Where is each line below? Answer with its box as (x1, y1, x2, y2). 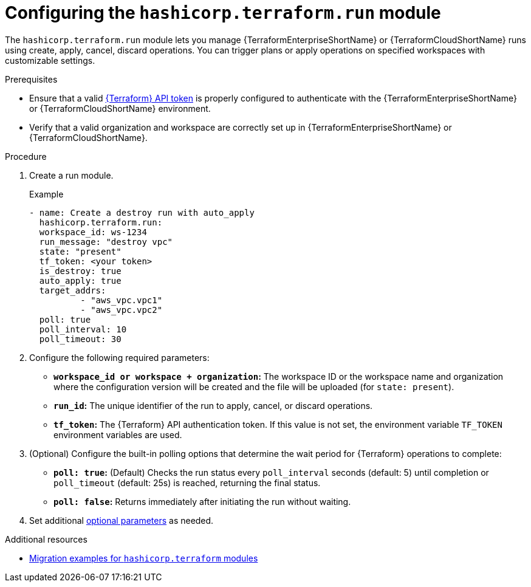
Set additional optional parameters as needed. (29, 515, 214, 526)
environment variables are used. (53, 429, 182, 440)
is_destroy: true (39, 266, 122, 276)
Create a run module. (29, 170, 114, 180)
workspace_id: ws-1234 (39, 227, 147, 237)
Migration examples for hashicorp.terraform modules (29, 552, 258, 563)
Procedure (5, 151, 47, 162)
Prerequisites (5, 74, 58, 84)
